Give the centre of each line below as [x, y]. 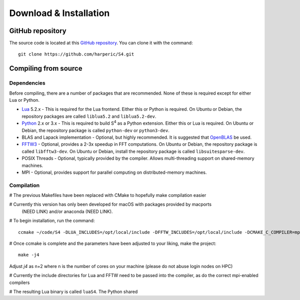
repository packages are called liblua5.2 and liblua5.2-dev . [89, 116]
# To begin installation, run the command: [52, 221]
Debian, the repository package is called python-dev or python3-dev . [95, 130]
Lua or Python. [24, 100]
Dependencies [27, 83]
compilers [19, 282]
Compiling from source [46, 68]
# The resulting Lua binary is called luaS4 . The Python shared [73, 291]
